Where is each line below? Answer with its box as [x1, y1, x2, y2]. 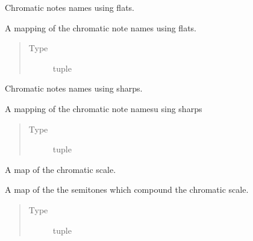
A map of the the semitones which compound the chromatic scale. [5, 183, 249, 196]
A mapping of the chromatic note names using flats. [5, 21, 196, 34]
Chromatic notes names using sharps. [5, 82, 143, 95]
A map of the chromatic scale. [5, 163, 116, 175]
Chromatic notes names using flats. [5, 1, 134, 13]
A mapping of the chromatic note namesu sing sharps [5, 102, 202, 114]
